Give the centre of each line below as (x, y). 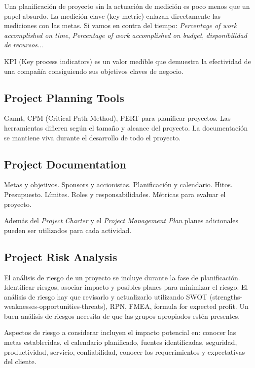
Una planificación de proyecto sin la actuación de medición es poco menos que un (127, 6)
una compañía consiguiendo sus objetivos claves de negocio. (94, 71)
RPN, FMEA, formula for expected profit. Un (179, 306)
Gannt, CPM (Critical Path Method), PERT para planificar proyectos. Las (117, 118)
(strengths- (226, 296)
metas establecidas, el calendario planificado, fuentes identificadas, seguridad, (121, 342)
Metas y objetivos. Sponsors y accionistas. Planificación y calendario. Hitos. (118, 184)
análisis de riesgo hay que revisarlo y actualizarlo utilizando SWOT (106, 296)
